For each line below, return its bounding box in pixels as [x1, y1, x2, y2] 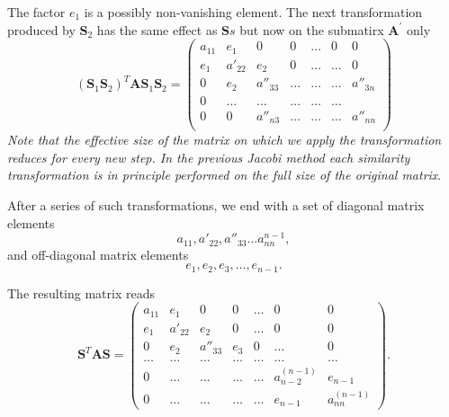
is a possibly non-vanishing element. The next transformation [84, 3, 423, 21]
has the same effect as [96, 20, 218, 39]
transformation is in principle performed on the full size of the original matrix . [7, 165, 442, 184]
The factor [7, 3, 66, 21]
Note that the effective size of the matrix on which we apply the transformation [7, 130, 442, 149]
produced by [7, 20, 76, 39]
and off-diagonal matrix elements [7, 244, 189, 263]
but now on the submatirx [239, 20, 384, 39]
